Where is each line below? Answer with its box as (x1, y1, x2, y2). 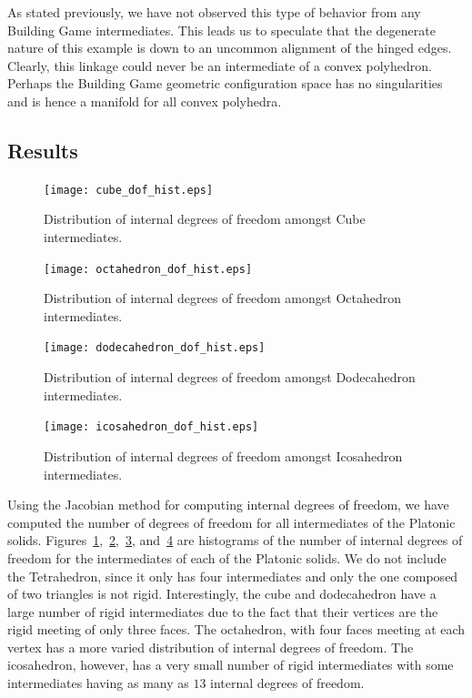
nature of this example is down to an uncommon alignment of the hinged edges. (7, 38, 452, 57)
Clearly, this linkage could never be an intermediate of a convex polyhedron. (7, 56, 432, 75)
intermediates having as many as (7, 673, 189, 693)
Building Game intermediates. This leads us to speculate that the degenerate (7, 20, 436, 39)
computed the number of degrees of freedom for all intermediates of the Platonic (7, 512, 456, 531)
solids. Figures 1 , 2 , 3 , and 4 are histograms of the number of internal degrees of (7, 531, 463, 550)
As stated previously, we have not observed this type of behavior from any (7, 3, 421, 21)
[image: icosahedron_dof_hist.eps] (44, 420, 259, 434)
